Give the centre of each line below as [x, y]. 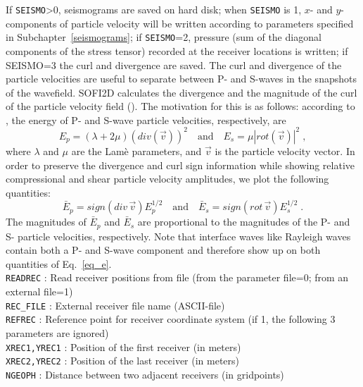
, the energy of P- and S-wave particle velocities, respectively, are [146, 119]
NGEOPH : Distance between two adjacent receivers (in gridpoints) [145, 374]
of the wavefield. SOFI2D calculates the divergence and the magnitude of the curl [181, 92]
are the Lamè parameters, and [136, 150]
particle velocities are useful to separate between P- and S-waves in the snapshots [181, 79]
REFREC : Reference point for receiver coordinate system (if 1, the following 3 [171, 319]
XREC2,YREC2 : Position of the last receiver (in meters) [123, 361]
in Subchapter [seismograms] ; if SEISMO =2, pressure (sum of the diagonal [164, 37]
